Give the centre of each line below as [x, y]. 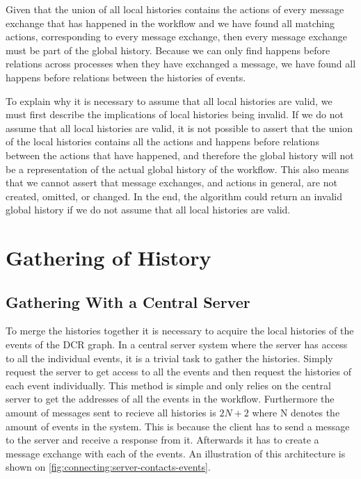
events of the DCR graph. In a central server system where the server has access [177, 344]
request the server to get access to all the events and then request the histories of [178, 372]
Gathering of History [109, 258]
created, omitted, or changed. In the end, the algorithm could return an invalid [174, 196]
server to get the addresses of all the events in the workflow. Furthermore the [170, 399]
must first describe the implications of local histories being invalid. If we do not [175, 114]
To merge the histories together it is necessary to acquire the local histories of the [180, 331]
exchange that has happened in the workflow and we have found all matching [170, 23]
